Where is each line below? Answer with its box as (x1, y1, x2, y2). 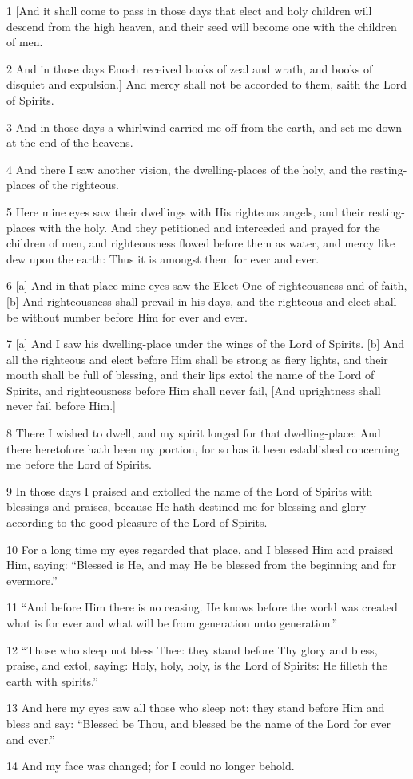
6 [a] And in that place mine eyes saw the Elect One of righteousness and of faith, (6, 277, 407, 294)
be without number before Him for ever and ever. (6, 308, 248, 325)
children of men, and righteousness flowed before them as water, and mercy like (6, 235, 395, 251)
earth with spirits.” (6, 672, 98, 689)
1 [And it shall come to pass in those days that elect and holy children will (6, 2, 372, 18)
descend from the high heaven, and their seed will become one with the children (6, 18, 397, 34)
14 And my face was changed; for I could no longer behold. (6, 757, 295, 774)
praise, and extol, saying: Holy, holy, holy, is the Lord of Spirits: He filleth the (6, 657, 387, 674)
